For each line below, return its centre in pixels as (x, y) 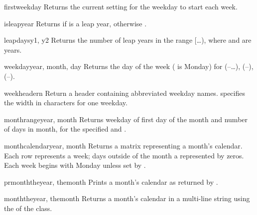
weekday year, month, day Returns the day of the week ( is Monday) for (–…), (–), (129, 66)
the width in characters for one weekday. (66, 103)
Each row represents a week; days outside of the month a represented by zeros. (124, 155)
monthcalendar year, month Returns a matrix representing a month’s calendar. (123, 145)
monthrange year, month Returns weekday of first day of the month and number (126, 119)
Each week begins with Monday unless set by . (75, 165)
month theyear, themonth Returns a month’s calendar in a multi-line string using (127, 198)
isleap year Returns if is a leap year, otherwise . (75, 23)
